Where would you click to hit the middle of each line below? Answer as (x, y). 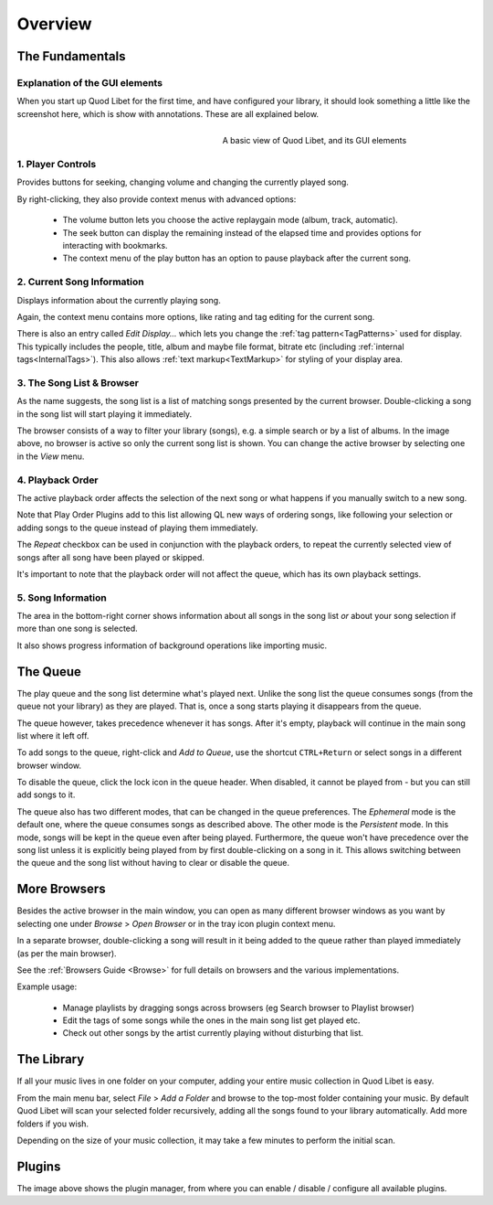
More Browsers (61, 889)
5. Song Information (62, 597)
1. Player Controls (57, 165)
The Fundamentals (71, 56)
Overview (54, 24)
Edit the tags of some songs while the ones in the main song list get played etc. (211, 1020)
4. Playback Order (58, 480)
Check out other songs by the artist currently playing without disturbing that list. (213, 1033)
